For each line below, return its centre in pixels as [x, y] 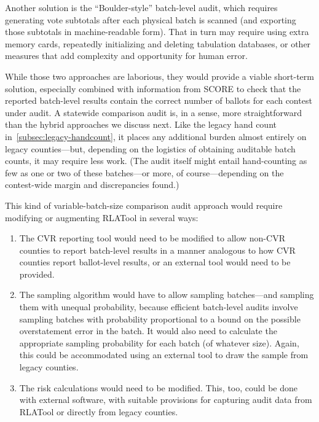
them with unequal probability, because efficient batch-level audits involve [159, 307]
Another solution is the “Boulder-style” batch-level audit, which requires [141, 7]
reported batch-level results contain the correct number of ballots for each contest [159, 100]
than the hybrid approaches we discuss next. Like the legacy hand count [141, 124]
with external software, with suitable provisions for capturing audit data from [166, 400]
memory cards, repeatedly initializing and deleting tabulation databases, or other [158, 43]
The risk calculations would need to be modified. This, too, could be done [158, 387]
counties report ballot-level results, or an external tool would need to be [155, 262]
